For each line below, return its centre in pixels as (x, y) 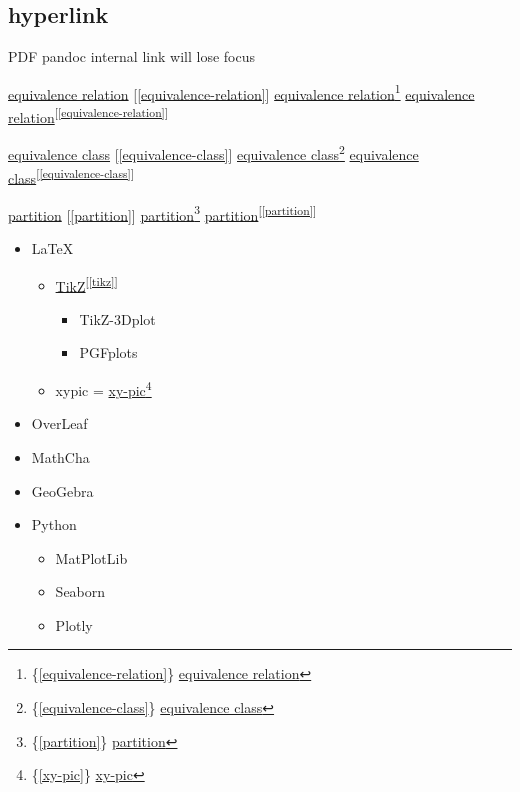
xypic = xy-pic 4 (103, 388)
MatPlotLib (91, 557)
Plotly (74, 624)
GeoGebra (62, 490)
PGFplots (108, 352)
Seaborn (80, 591)
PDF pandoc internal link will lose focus (131, 56)
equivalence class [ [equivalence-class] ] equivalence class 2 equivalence (213, 152)
